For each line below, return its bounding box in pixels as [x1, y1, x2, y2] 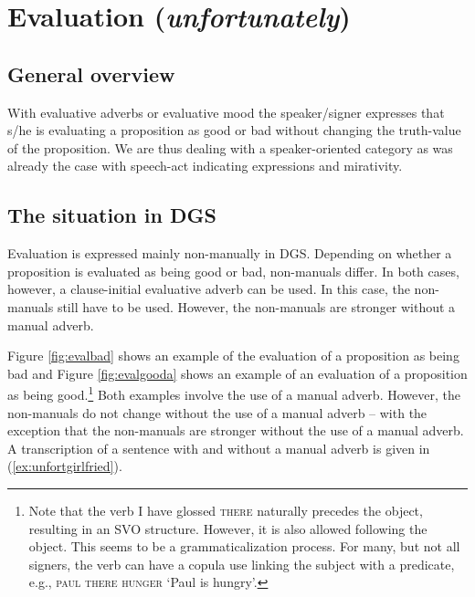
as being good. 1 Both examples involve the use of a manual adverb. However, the [7, 382, 460, 403]
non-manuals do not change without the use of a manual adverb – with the [7, 403, 427, 422]
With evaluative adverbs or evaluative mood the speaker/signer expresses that [7, 102, 445, 121]
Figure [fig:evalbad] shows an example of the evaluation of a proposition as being [7, 346, 459, 365]
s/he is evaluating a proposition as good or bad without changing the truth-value [7, 120, 461, 140]
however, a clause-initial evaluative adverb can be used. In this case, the [7, 279, 410, 298]
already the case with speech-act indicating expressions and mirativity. [7, 156, 403, 175]
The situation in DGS [7, 201, 216, 229]
